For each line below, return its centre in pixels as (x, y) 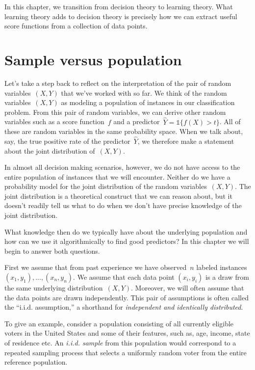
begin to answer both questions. (52, 251)
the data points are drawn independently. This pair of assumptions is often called (127, 297)
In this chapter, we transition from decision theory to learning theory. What (119, 6)
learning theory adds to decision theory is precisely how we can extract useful (121, 16)
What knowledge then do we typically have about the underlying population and (126, 231)
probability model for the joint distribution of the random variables (106, 186)
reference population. (36, 362)
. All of (230, 121)
